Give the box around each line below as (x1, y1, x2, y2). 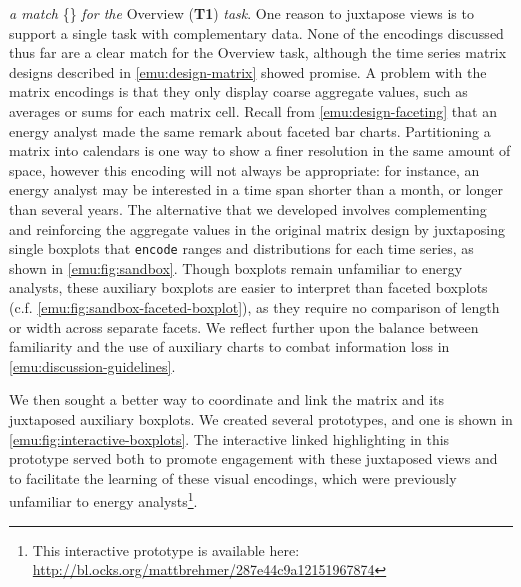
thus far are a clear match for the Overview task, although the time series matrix (9, 42, 507, 63)
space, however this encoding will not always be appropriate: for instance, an (9, 159, 480, 180)
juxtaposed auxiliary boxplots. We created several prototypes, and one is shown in (9, 408, 513, 429)
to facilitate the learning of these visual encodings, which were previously (9, 467, 457, 488)
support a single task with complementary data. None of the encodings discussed (9, 22, 504, 43)
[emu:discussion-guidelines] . (9, 355, 176, 376)
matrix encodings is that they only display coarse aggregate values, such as (9, 81, 468, 102)
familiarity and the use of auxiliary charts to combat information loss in (9, 336, 450, 357)
